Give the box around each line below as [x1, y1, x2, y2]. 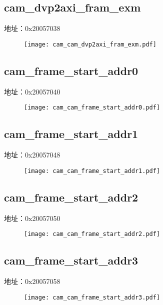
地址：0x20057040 [4, 86, 60, 96]
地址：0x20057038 [4, 23, 60, 33]
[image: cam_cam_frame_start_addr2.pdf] [24, 230, 160, 238]
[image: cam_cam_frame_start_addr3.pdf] [24, 293, 160, 301]
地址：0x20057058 [4, 276, 60, 286]
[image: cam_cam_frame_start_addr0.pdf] [24, 104, 160, 111]
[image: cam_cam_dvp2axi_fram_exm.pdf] [24, 40, 156, 48]
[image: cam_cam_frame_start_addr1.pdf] [24, 167, 160, 174]
